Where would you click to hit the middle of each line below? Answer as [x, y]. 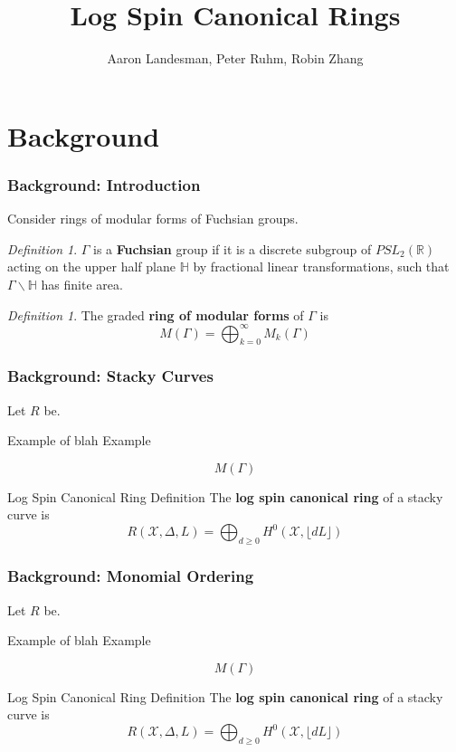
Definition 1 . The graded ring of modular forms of [156, 314]
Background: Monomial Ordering [131, 576]
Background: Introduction [104, 184]
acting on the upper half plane [91, 267]
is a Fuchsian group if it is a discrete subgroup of [233, 248]
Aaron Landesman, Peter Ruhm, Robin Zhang [235, 58]
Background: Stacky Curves [110, 376]
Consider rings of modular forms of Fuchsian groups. [153, 219]
